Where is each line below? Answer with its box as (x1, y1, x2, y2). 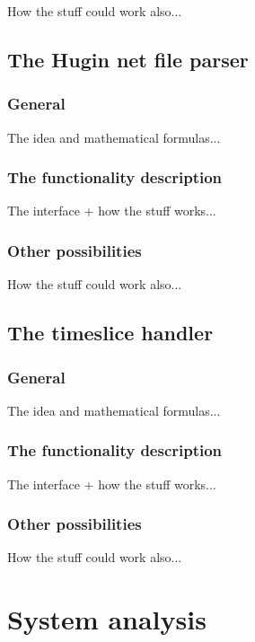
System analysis (7, 601, 207, 638)
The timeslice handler (7, 319, 214, 347)
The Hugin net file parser (7, 45, 249, 73)
